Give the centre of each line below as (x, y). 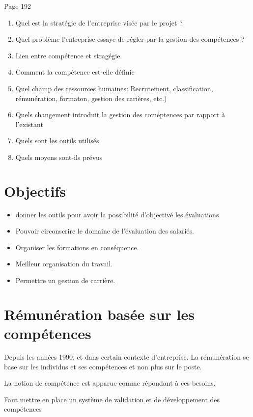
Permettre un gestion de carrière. (65, 280)
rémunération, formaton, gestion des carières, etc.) (91, 98)
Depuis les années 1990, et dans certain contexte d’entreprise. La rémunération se (126, 356)
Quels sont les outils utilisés (57, 141)
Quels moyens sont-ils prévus (59, 157)
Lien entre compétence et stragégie (68, 55)
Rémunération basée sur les (99, 314)
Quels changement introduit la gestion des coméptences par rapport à (120, 115)
